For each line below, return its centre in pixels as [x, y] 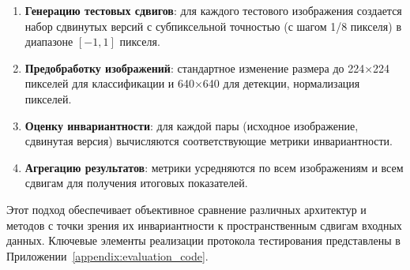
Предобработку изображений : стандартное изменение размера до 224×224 [207, 67]
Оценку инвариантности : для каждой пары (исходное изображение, [192, 125]
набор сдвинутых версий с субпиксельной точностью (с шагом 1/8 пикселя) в [213, 26]
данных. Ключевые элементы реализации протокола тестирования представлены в [203, 240]
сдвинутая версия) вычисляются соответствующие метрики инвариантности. [209, 141]
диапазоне [49, 41]
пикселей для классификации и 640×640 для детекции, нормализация [192, 83]
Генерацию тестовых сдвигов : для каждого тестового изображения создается [213, 10]
